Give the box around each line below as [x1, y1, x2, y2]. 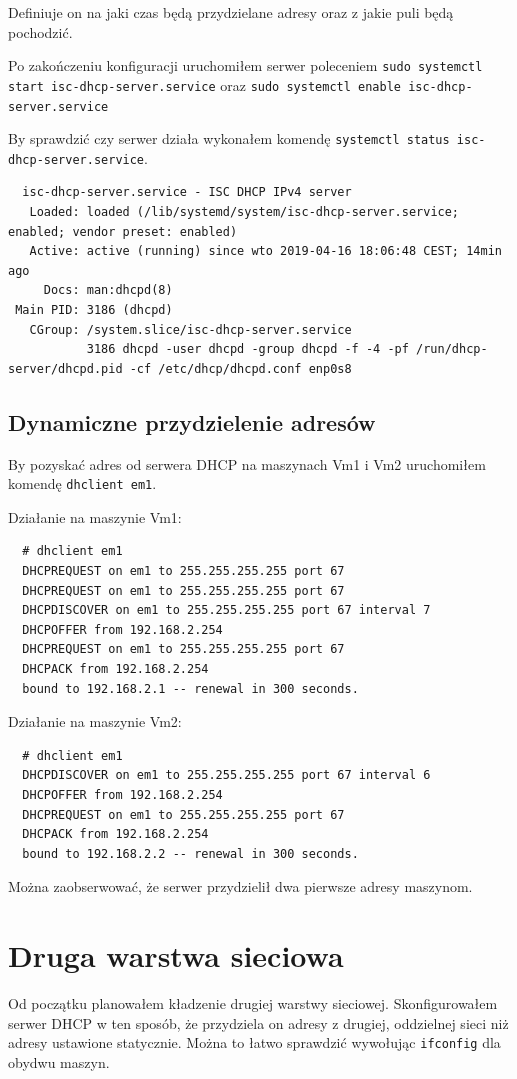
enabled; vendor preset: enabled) [8, 224, 238, 239]
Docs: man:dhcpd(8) [43, 283, 173, 298]
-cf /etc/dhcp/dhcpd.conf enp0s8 [129, 361, 352, 376]
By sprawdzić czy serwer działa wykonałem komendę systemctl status [8, 128, 450, 149]
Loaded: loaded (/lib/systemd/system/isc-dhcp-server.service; [29, 205, 460, 220]
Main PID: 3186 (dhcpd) [15, 303, 173, 318]
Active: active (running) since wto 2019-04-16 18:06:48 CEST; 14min [29, 244, 502, 259]
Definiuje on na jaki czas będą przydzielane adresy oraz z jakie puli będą [8, 2, 454, 22]
